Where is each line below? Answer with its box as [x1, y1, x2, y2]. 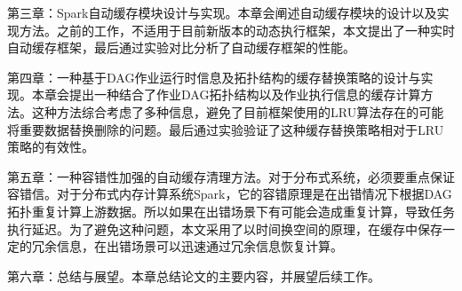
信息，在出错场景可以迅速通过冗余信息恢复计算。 [56, 237, 343, 256]
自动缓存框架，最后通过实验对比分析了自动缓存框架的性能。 [7, 38, 355, 57]
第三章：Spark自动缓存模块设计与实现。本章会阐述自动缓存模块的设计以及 [7, 4, 437, 21]
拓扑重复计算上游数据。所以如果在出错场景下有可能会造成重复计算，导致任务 [7, 201, 455, 220]
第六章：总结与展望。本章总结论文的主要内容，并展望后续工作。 [7, 266, 380, 285]
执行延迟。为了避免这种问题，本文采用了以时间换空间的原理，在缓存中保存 [7, 219, 442, 238]
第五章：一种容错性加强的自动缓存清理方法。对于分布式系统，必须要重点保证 [7, 167, 455, 185]
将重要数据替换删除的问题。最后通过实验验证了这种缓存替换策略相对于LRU [7, 120, 444, 138]
